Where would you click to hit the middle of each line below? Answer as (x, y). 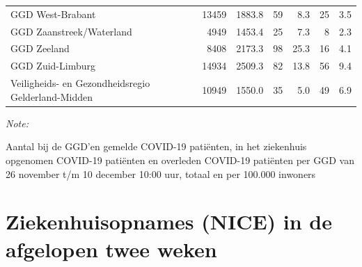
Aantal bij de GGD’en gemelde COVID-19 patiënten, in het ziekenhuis (156, 146)
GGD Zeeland (40, 48)
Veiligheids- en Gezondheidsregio (80, 83)
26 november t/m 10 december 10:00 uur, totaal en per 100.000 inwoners (161, 173)
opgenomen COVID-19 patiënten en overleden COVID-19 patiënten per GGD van (180, 160)
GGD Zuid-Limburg (53, 66)
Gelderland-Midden (52, 96)
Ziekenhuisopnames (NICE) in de (169, 221)
